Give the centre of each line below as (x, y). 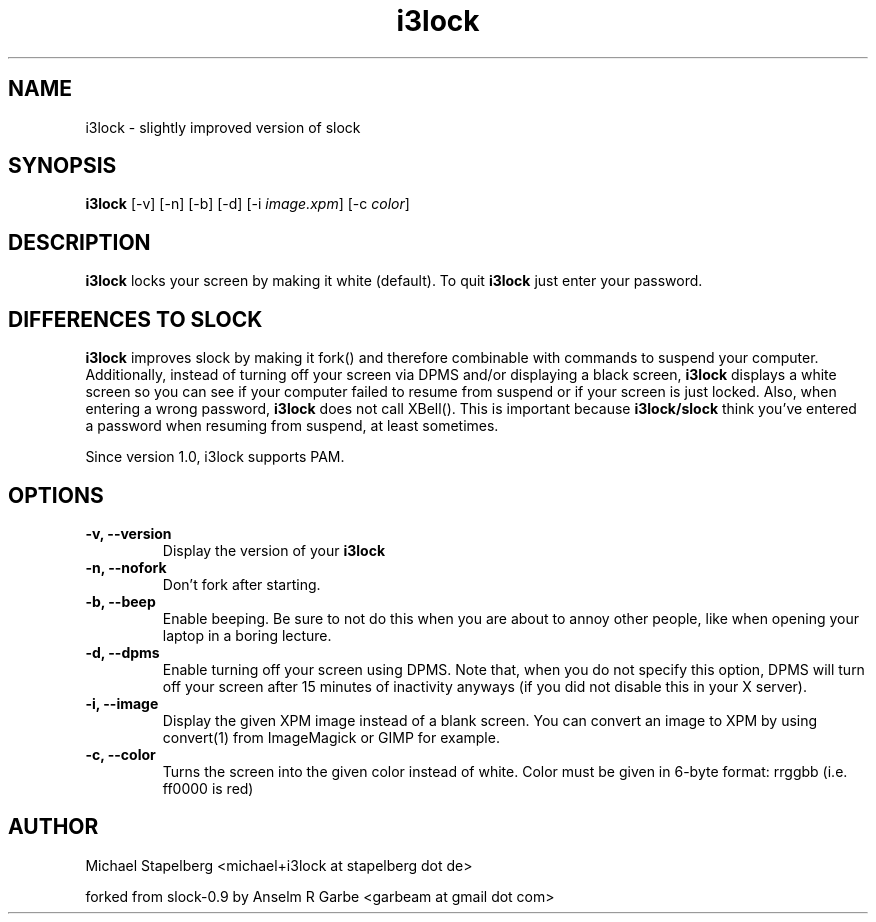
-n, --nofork (126, 567)
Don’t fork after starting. (241, 584)
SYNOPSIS (62, 166)
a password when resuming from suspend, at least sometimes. (292, 426)
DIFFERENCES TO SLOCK (135, 319)
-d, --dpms (122, 652)
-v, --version (128, 533)
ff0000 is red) (208, 788)
